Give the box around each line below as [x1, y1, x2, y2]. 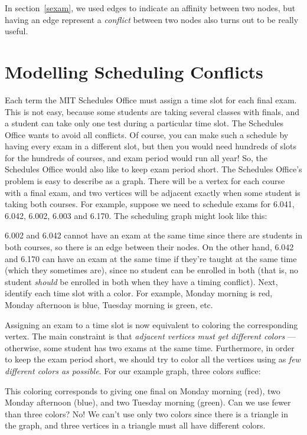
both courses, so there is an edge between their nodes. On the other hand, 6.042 [5, 241, 294, 253]
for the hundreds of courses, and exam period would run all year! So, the [5, 151, 268, 163]
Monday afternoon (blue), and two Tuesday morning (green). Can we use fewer [5, 396, 291, 408]
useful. [5, 25, 28, 37]
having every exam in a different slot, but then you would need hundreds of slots [5, 140, 296, 152]
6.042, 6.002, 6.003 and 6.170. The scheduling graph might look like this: [5, 209, 267, 221]
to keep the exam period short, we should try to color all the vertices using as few [5, 353, 301, 365]
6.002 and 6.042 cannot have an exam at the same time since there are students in [5, 229, 302, 241]
